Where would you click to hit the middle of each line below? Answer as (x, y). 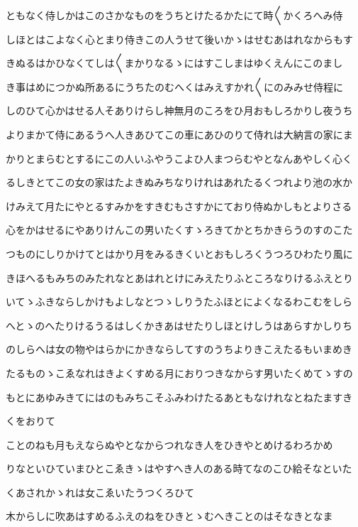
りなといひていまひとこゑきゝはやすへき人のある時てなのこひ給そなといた (179, 468)
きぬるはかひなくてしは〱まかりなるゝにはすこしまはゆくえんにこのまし (174, 63)
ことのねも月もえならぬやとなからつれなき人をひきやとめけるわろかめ (169, 444)
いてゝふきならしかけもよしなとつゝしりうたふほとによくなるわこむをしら (179, 301)
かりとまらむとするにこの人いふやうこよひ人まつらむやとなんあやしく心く (179, 158)
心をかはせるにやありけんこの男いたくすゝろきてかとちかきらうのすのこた (179, 230)
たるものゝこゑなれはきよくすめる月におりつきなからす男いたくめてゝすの (179, 373)
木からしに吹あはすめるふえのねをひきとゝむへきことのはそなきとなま (169, 516)
